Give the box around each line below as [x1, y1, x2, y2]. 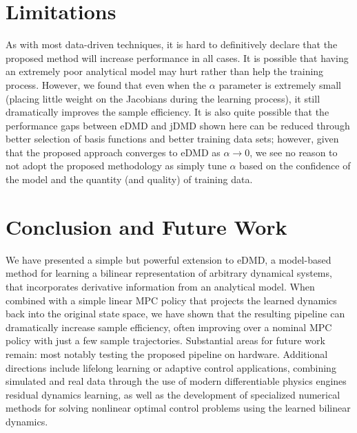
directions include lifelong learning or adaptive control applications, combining [6, 360, 336, 374]
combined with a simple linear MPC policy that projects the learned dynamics [6, 293, 337, 307]
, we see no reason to [249, 145, 338, 159]
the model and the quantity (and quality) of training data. [6, 172, 253, 187]
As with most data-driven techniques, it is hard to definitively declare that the [6, 37, 338, 52]
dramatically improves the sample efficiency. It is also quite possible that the [6, 105, 329, 119]
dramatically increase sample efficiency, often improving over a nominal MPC [6, 319, 332, 334]
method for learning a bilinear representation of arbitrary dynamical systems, [6, 266, 332, 280]
